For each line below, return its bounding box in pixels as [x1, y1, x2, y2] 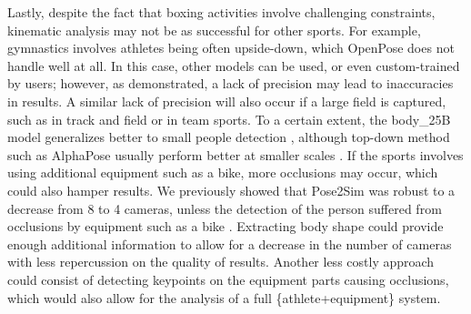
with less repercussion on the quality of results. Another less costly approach [7, 252, 435, 271]
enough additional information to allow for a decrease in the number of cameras [7, 234, 452, 253]
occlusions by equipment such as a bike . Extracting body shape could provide [7, 217, 444, 236]
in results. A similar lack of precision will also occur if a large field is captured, [7, 91, 446, 110]
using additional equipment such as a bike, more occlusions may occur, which [7, 163, 438, 182]
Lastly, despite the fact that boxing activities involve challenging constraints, [7, 3, 436, 21]
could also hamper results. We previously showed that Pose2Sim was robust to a [7, 180, 456, 199]
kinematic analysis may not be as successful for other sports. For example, [7, 20, 421, 39]
